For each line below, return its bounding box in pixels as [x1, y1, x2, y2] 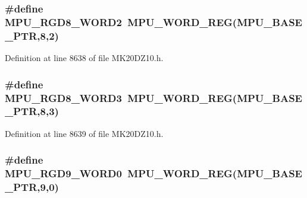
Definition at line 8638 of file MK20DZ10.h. [5, 52, 164, 64]
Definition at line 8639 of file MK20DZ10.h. [5, 127, 164, 139]
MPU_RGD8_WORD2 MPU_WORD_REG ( [5, 14, 237, 29]
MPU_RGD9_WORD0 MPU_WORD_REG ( [5, 166, 237, 181]
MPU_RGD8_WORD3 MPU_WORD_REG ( [5, 90, 237, 105]
